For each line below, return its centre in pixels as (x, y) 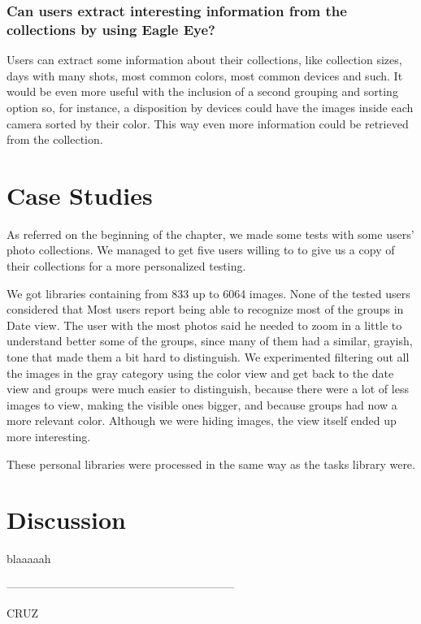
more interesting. (49, 436)
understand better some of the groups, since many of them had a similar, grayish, (210, 341)
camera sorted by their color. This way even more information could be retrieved (208, 123)
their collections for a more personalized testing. (126, 266)
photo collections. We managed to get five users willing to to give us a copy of (201, 250)
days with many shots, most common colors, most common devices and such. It (205, 75)
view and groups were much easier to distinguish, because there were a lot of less (208, 389)
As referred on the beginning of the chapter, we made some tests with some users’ (210, 234)
